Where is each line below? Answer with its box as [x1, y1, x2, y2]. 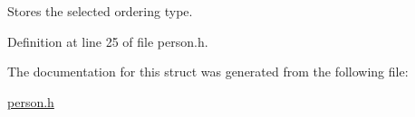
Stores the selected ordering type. [7, 2, 193, 20]
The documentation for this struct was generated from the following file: [7, 62, 409, 81]
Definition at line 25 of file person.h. [7, 31, 208, 50]
